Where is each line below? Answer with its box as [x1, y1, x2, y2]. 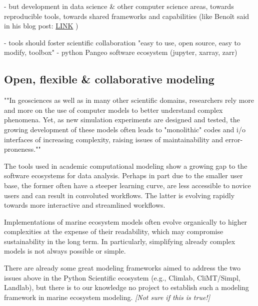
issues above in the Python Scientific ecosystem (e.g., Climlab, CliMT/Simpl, [4, 272, 240, 283]
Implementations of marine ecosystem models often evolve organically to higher [4, 216, 247, 227]
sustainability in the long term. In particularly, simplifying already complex [4, 236, 235, 246]
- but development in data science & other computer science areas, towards [4, 1, 234, 11]
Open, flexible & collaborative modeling [4, 71, 214, 87]
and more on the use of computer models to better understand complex [4, 104, 223, 115]
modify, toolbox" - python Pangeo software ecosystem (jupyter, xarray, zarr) [4, 47, 237, 57]
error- [225, 134, 243, 144]
